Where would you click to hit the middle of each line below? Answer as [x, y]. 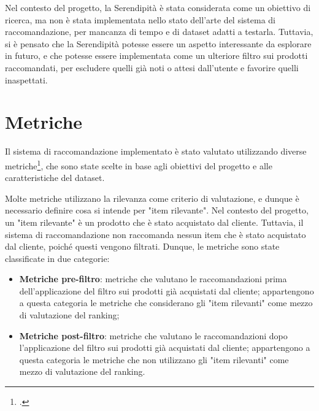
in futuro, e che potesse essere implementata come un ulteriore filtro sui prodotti [156, 56]
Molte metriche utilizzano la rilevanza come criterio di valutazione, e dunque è [152, 198]
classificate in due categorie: [57, 258]
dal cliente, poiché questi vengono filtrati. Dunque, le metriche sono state [142, 246]
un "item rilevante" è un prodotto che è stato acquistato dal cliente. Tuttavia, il [154, 222]
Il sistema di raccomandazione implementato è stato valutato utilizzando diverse [156, 151]
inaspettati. [26, 79]
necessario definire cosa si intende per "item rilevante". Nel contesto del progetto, [157, 210]
